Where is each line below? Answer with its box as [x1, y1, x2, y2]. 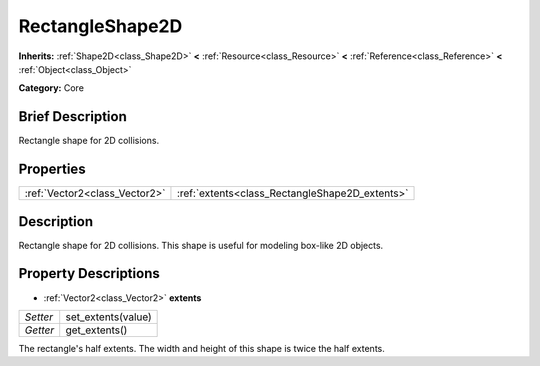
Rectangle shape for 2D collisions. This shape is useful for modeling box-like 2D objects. [18, 239, 384, 251]
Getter [24, 323, 55, 337]
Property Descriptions [18, 265, 160, 282]
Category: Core [18, 82, 85, 94]
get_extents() [65, 323, 128, 337]
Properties [18, 161, 86, 178]
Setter [24, 310, 54, 324]
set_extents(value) [65, 310, 152, 324]
